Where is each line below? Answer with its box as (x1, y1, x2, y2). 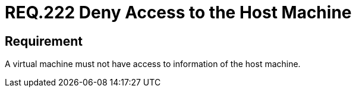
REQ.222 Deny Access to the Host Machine (5, 2, 352, 23)
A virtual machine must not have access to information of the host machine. (5, 59, 301, 69)
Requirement (5, 33, 83, 49)
